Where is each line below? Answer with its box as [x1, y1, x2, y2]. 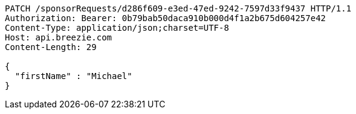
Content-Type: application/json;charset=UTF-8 [5, 23, 229, 33]
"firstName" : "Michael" [15, 71, 132, 81]
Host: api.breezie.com [5, 33, 112, 42]
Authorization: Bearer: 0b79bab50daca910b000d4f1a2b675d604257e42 [5, 13, 326, 23]
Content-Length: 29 [5, 42, 97, 52]
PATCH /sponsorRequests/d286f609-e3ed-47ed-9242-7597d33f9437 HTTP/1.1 [5, 4, 352, 13]
